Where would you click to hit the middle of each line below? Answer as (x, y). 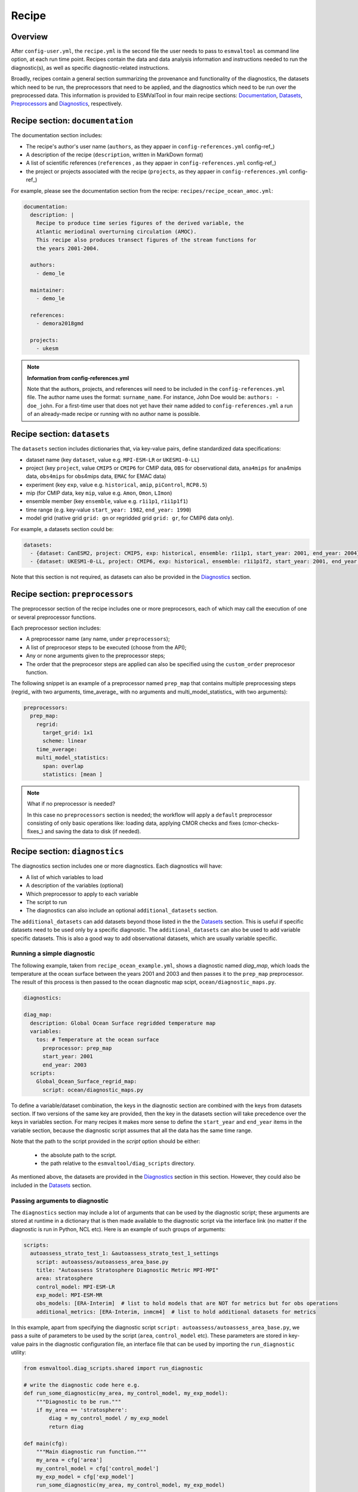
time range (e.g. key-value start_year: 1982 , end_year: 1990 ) (109, 510)
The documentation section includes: (57, 135)
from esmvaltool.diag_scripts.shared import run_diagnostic (113, 1368)
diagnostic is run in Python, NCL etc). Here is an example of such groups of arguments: (118, 1229)
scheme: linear (65, 741)
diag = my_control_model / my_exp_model (109, 1418)
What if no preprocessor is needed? (71, 804)
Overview (30, 37)
